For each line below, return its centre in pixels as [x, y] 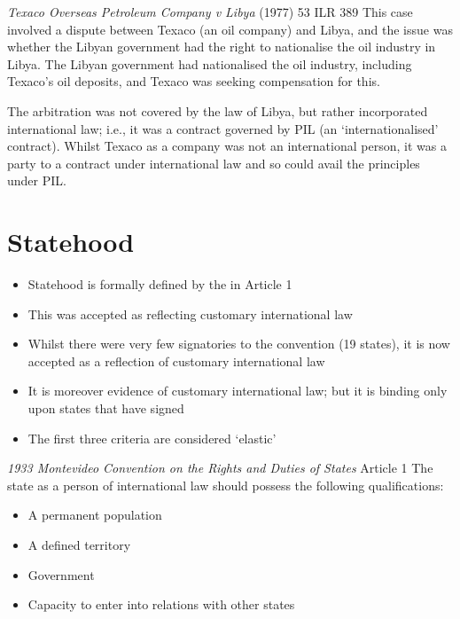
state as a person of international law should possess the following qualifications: [226, 485]
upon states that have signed [106, 408]
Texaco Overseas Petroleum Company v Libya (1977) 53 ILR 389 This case [210, 12]
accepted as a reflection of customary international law [176, 360]
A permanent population [95, 515]
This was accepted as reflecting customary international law [190, 313]
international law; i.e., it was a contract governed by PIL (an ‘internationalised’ [223, 128]
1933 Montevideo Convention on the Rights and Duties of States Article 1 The [220, 468]
